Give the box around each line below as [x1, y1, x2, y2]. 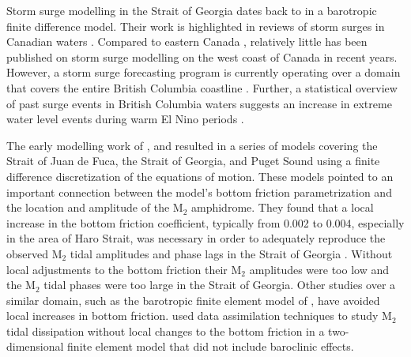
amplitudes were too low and [249, 261, 389, 277]
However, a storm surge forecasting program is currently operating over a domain [6, 64, 401, 81]
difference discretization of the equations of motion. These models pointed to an [6, 167, 394, 184]
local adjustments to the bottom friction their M [6, 261, 242, 277]
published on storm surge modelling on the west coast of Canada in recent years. [6, 48, 398, 65]
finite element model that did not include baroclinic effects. [67, 338, 354, 355]
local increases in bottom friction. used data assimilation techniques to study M [6, 307, 392, 324]
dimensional [6, 338, 64, 355]
